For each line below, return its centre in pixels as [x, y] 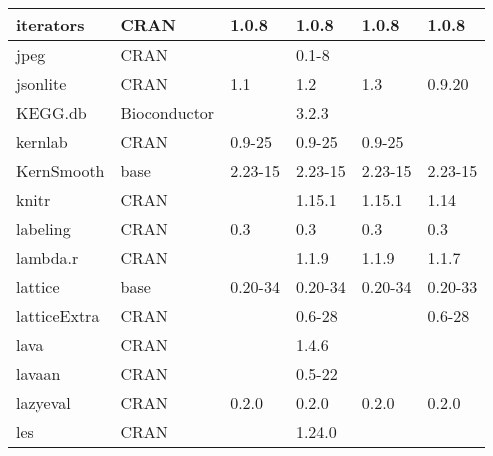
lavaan [38, 373]
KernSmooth [60, 170]
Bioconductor [167, 112]
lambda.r [47, 257]
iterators [50, 24]
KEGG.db [51, 112]
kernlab [42, 141]
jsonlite [41, 83]
